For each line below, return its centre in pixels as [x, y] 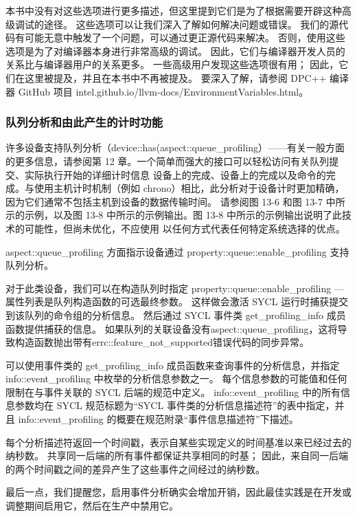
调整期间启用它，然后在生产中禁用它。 [92, 506]
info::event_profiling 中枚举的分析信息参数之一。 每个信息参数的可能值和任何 [176, 378]
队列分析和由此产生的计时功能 [84, 122]
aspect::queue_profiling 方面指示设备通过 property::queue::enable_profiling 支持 [177, 251]
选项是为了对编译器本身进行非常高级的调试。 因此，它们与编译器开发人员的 [175, 51]
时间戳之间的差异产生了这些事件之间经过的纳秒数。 [149, 469]
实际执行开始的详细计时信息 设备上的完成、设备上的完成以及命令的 [175, 174]
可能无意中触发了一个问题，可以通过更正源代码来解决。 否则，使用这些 [185, 37]
